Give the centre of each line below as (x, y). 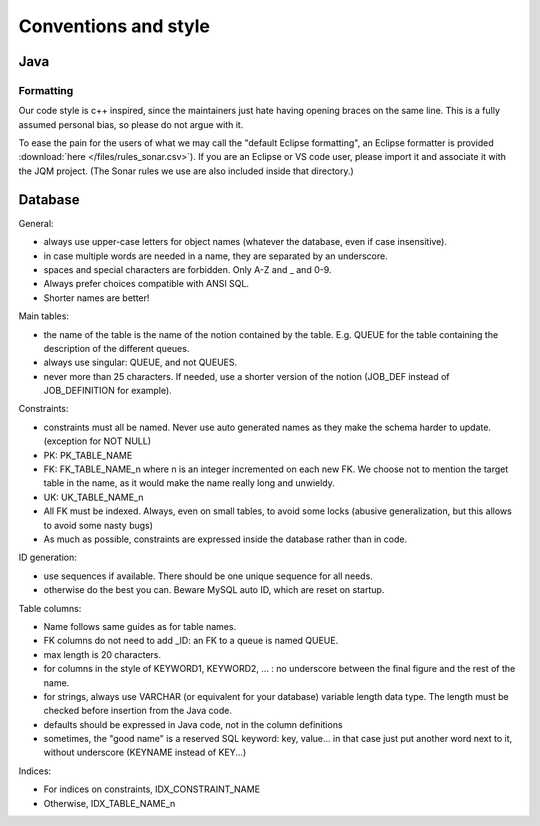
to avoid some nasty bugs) (98, 525)
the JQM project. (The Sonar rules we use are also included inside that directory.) (186, 171)
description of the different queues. (116, 348)
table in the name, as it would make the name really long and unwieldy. (189, 483)
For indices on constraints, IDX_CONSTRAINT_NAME (151, 789)
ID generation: (47, 557)
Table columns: (50, 608)
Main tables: (44, 316)
